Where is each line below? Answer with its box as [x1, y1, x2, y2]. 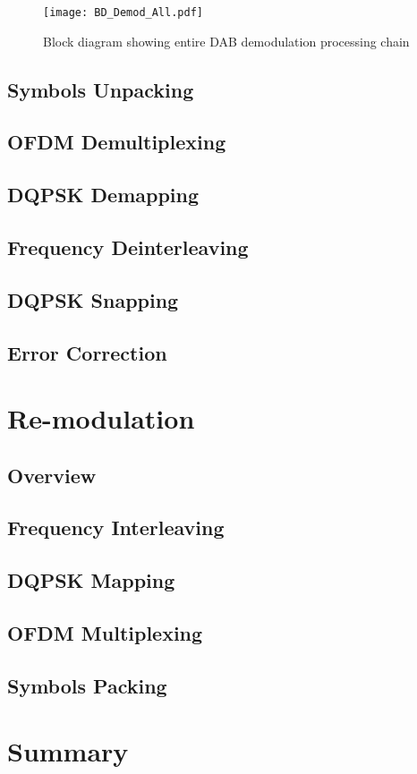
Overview [7, 461, 97, 489]
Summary [7, 733, 129, 770]
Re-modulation [7, 400, 195, 437]
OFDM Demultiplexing [7, 128, 226, 156]
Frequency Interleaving [7, 514, 225, 541]
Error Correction [7, 338, 167, 366]
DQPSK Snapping [7, 285, 179, 313]
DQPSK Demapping [7, 181, 200, 208]
